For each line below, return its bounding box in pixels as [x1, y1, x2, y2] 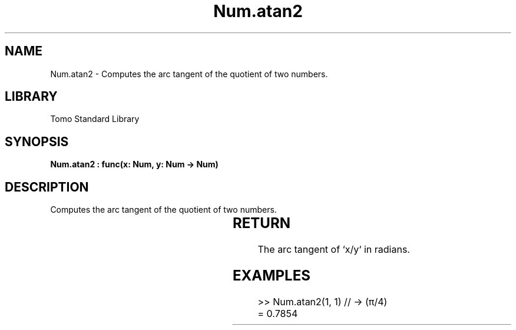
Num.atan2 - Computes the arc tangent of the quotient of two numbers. [50, 68, 328, 79]
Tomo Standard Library [50, 114, 140, 124]
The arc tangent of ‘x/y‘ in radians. [257, 243, 410, 256]
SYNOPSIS [5, 134, 69, 149]
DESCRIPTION [5, 179, 89, 194]
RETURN [232, 214, 290, 232]
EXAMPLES [232, 266, 310, 284]
